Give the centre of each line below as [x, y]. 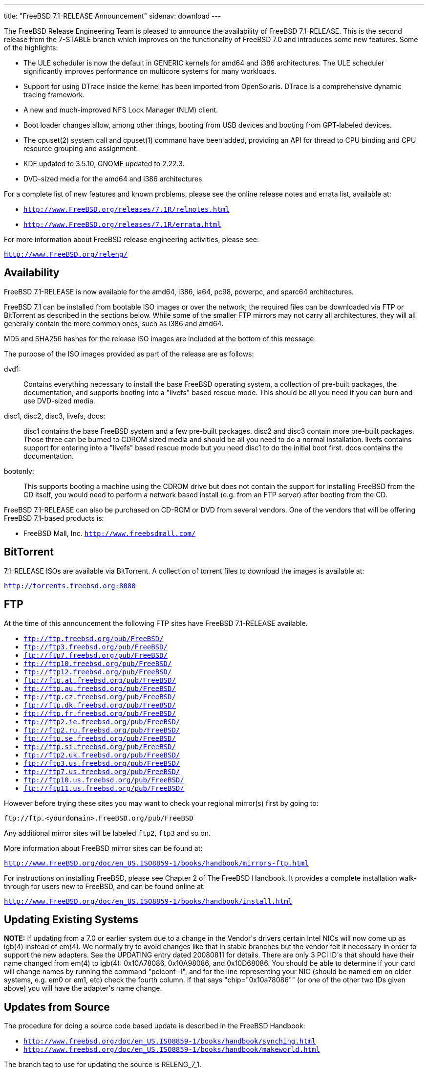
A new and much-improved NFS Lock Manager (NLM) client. [121, 110]
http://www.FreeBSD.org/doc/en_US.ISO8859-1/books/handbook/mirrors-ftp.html [156, 863]
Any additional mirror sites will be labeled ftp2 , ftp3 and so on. [107, 833]
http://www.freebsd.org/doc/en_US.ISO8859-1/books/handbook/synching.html [170, 1041]
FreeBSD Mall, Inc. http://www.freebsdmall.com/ [110, 533]
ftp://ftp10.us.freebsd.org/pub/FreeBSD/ [104, 780]
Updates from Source [57, 1007]
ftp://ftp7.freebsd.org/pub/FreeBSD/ [96, 655]
